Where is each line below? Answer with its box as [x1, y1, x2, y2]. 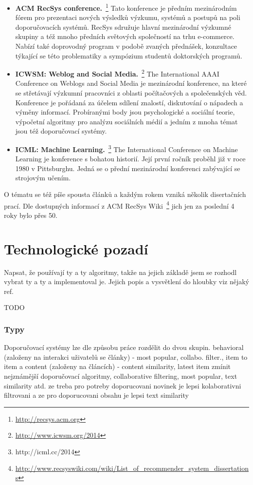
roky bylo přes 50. [4, 210, 57, 220]
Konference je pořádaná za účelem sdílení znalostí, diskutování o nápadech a [15, 97, 243, 107]
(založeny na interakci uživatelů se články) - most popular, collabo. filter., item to [4, 351, 248, 362]
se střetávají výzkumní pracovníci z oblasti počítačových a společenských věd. [15, 88, 247, 98]
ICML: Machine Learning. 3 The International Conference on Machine [15, 143, 238, 154]
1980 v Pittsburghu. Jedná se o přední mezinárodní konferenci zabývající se [15, 163, 240, 173]
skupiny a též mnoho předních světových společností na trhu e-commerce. [15, 31, 235, 41]
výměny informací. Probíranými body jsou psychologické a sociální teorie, [15, 107, 235, 117]
